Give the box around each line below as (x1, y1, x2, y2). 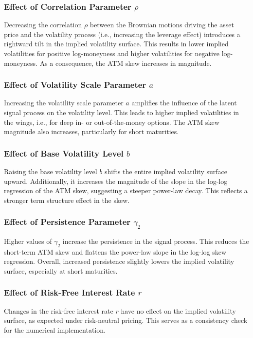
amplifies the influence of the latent (131, 98, 237, 108)
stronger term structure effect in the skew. (4, 195, 130, 205)
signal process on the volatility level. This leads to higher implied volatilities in (4, 107, 239, 117)
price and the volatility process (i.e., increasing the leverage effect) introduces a (4, 29, 240, 39)
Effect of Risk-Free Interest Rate (4, 286, 135, 298)
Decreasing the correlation (4, 20, 82, 30)
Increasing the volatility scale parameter (4, 98, 124, 108)
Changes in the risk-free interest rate (4, 305, 113, 316)
